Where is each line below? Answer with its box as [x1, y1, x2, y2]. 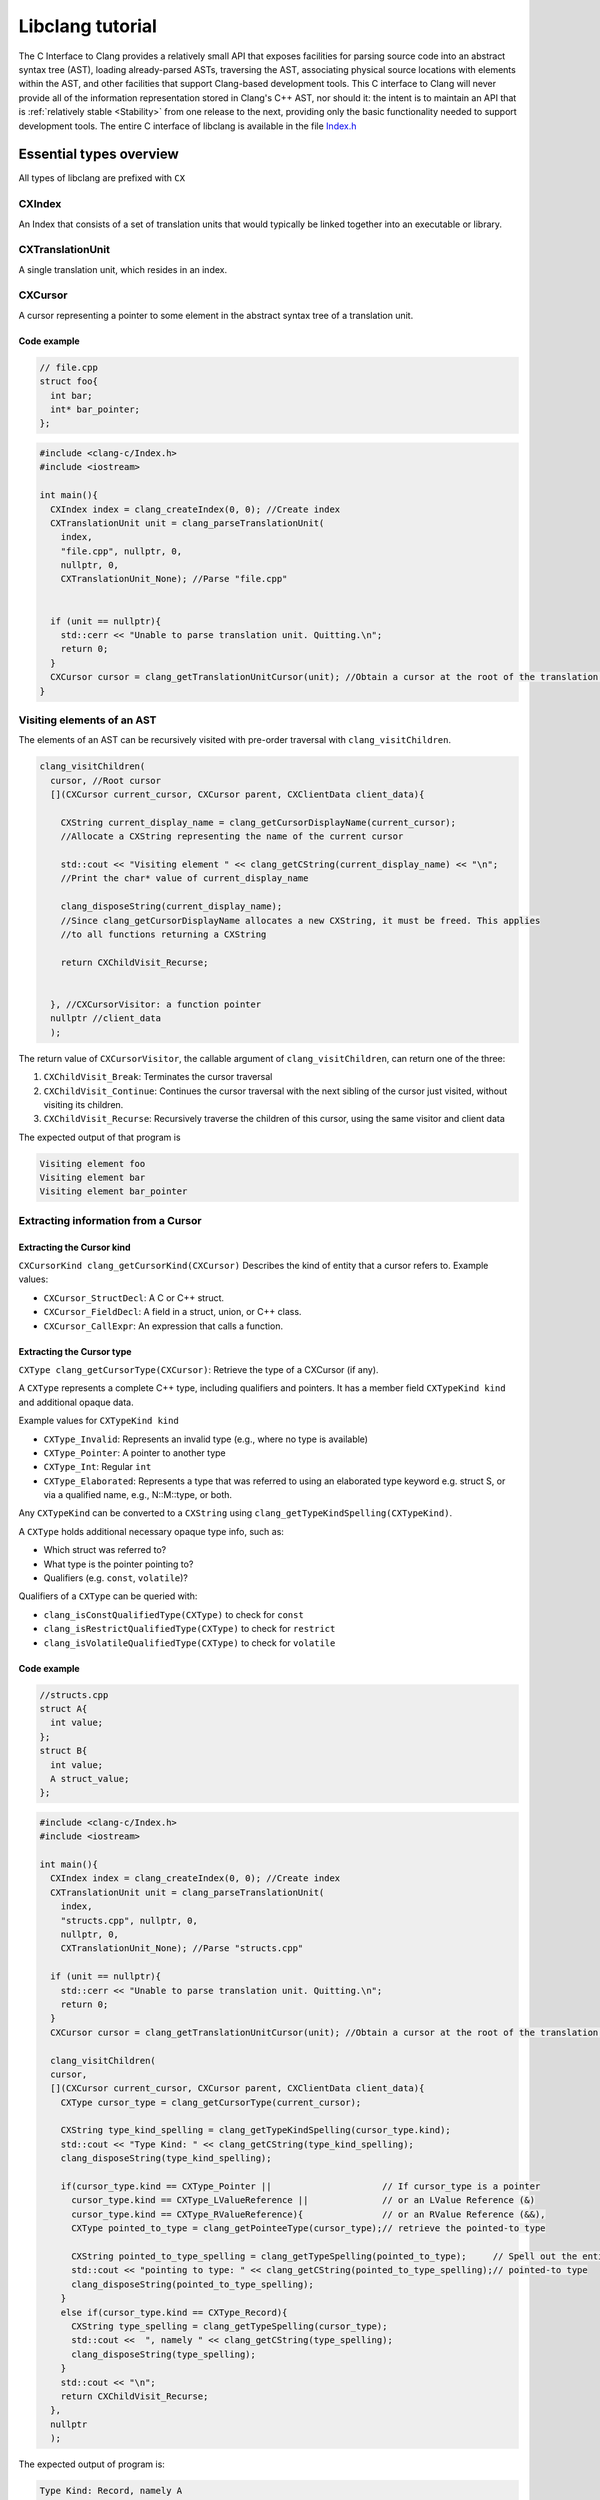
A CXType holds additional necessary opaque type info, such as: [18, 1525, 285, 1537]
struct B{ [39, 1745, 88, 1757]
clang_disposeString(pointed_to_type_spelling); [71, 2278, 314, 2290]
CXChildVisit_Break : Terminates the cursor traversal [43, 1071, 273, 1083]
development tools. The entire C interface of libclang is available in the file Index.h [18, 120, 357, 132]
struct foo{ [39, 376, 99, 387]
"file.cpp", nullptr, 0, [60, 545, 183, 557]
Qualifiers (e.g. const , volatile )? [43, 1572, 189, 1584]
